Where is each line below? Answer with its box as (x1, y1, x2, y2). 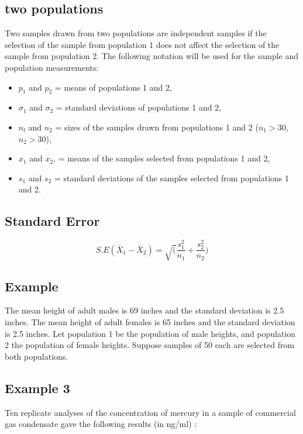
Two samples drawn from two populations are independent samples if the (5, 27, 267, 39)
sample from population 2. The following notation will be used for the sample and (5, 50, 299, 62)
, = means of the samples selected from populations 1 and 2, (53, 152, 270, 164)
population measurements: (5, 61, 99, 73)
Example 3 (5, 378, 70, 397)
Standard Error (5, 212, 100, 230)
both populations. (5, 350, 68, 362)
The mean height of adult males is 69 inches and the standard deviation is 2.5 (5, 304, 284, 316)
